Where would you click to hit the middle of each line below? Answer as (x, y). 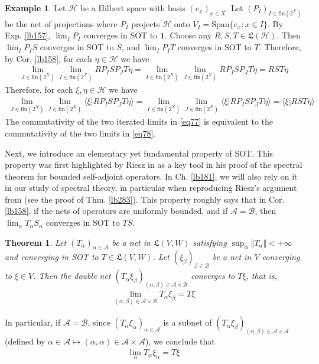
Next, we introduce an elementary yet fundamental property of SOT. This (139, 153)
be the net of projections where (61, 23)
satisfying (210, 242)
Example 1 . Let (35, 8)
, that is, (261, 276)
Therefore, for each (39, 90)
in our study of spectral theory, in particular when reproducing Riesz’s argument (151, 188)
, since (99, 322)
